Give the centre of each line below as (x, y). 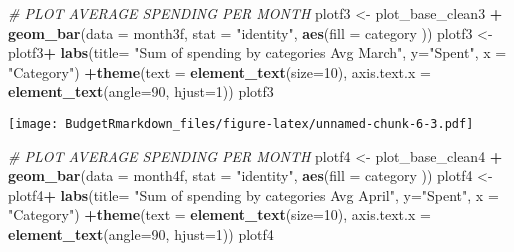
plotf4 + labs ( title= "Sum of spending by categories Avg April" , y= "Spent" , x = (253, 194)
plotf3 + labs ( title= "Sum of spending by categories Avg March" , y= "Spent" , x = (257, 52)
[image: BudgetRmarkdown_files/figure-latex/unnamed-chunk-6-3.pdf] (241, 123)
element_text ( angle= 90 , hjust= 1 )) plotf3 (141, 91)
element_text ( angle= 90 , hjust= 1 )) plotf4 (141, 234)
